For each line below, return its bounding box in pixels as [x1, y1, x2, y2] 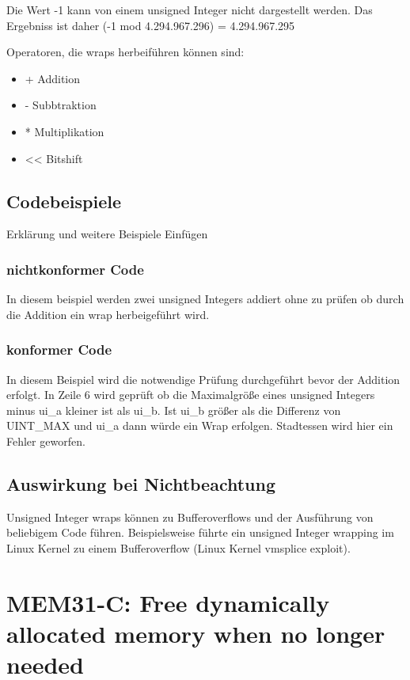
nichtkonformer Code [6, 259, 144, 279]
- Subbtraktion [25, 97, 97, 113]
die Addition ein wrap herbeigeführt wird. [6, 306, 210, 322]
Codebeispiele [6, 188, 122, 213]
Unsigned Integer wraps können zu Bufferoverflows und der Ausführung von [6, 508, 374, 525]
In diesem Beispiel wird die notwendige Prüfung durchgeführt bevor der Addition [6, 370, 401, 387]
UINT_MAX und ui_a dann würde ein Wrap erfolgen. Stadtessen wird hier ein [6, 417, 393, 434]
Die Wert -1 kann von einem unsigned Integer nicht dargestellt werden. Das [6, 2, 373, 17]
